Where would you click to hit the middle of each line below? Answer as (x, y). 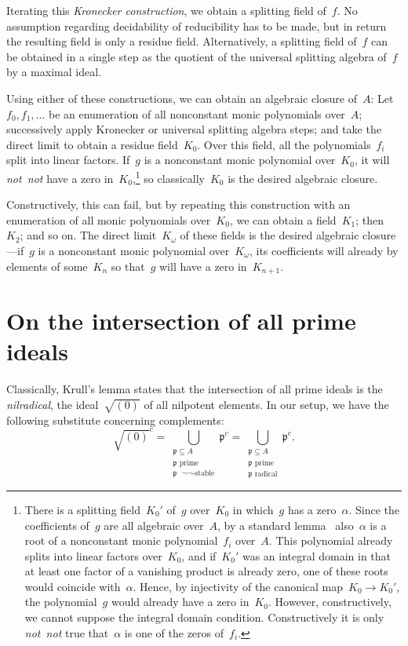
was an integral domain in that (317, 555)
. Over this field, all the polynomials (284, 144)
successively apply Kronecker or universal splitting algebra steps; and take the (194, 129)
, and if (199, 555)
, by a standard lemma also (286, 525)
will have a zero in (203, 266)
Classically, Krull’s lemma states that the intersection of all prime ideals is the (195, 389)
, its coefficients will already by (324, 250)
